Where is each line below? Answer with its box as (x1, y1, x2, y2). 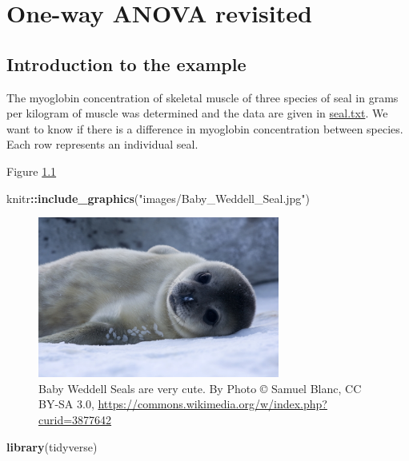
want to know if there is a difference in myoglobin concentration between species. (6, 120, 403, 137)
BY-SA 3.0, (38, 395, 94, 412)
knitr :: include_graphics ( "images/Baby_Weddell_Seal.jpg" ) (6, 189, 311, 206)
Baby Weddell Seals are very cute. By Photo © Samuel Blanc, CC (38, 380, 362, 396)
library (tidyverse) (6, 438, 98, 455)
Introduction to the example (6, 51, 247, 76)
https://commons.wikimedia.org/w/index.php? (98, 395, 327, 412)
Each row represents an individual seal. (6, 136, 198, 153)
